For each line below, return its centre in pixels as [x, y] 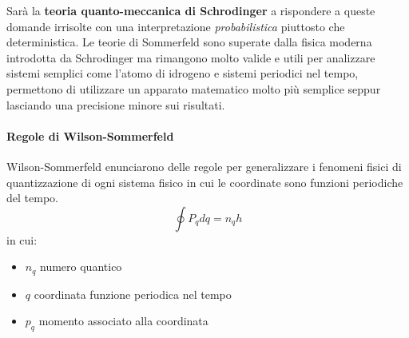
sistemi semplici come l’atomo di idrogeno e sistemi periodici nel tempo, [183, 73]
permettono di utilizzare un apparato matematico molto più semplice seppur [194, 88]
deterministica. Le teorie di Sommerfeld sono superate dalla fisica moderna [189, 42]
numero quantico [81, 266]
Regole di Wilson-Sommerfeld [90, 135]
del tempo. [32, 198]
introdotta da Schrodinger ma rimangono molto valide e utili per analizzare [191, 57]
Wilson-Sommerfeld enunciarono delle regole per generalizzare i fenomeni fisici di [204, 166]
